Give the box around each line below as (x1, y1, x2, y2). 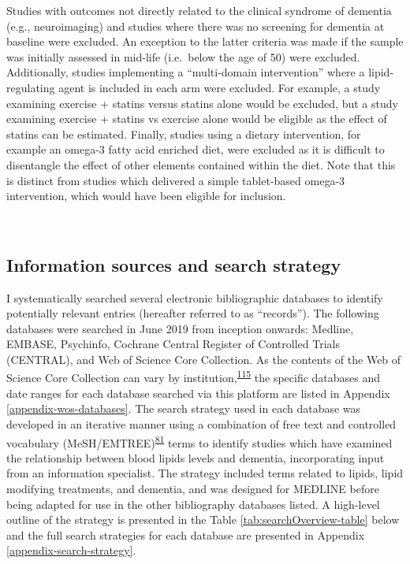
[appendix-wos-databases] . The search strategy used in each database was (6, 400, 361, 417)
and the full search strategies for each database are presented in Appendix (6, 526, 365, 543)
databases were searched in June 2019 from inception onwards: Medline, (6, 320, 354, 336)
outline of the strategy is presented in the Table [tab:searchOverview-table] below (6, 511, 400, 528)
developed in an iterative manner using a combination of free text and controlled (6, 415, 397, 432)
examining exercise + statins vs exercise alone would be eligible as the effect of (6, 110, 387, 127)
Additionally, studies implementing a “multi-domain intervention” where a (6, 64, 365, 80)
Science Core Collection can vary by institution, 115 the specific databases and (6, 367, 381, 386)
